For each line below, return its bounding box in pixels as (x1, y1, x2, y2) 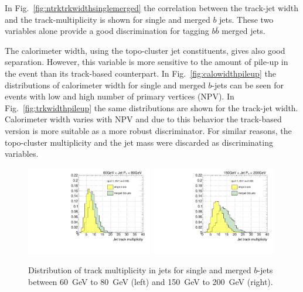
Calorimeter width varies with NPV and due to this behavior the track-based (5, 113, 282, 125)
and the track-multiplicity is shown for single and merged (5, 13, 210, 25)
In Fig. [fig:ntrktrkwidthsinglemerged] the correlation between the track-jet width (5, 2, 299, 13)
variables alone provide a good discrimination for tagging (5, 25, 209, 37)
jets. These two (219, 13, 274, 25)
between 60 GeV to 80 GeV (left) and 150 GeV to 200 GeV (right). (28, 275, 273, 287)
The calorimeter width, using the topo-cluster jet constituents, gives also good (5, 44, 285, 56)
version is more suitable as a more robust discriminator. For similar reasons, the (5, 124, 292, 136)
